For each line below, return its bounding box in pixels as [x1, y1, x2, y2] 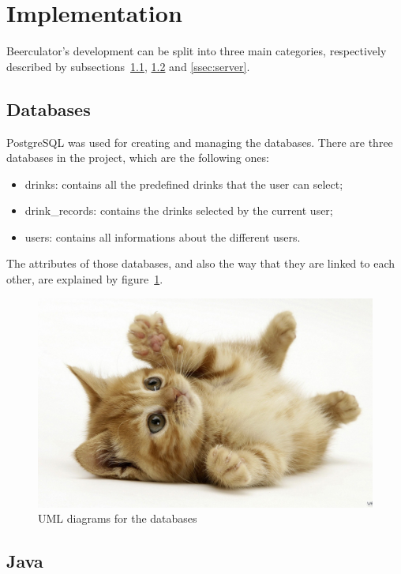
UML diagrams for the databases [38, 510, 197, 527]
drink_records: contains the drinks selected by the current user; [24, 202, 333, 219]
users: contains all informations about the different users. [24, 228, 301, 245]
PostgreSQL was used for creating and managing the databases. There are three [6, 133, 393, 150]
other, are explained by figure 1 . [6, 271, 163, 287]
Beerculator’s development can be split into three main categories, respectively [6, 43, 387, 59]
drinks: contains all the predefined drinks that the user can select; [24, 175, 343, 192]
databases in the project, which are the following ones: [6, 149, 269, 166]
